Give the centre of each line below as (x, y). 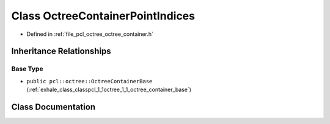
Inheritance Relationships (61, 51)
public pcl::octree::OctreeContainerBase (90, 81)
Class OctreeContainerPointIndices (103, 16)
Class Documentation (53, 107)
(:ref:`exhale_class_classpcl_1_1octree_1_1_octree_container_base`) (109, 90)
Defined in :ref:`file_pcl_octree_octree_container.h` (90, 34)
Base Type (27, 69)
